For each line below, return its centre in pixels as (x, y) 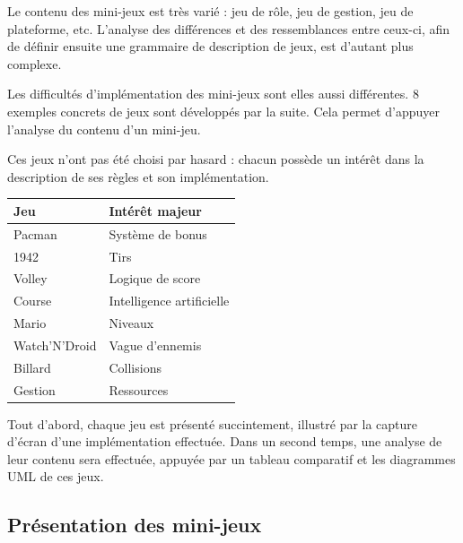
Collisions (135, 367)
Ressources (139, 389)
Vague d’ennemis (155, 345)
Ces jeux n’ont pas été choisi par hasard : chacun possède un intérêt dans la (216, 159)
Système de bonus (158, 233)
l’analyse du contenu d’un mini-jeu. (104, 129)
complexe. (35, 63)
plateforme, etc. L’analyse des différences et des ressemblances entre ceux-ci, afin (229, 28)
